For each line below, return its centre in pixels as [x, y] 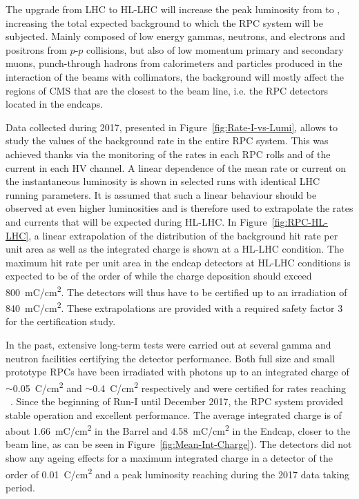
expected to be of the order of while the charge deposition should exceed [159, 276]
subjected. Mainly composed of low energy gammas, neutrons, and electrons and [176, 36]
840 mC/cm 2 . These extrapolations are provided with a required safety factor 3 [174, 307]
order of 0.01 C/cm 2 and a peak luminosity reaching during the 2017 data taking [178, 473]
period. [20, 487]
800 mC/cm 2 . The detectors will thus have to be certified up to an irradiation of [176, 291]
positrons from [36, 49]
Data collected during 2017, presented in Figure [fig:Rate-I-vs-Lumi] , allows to [172, 127]
